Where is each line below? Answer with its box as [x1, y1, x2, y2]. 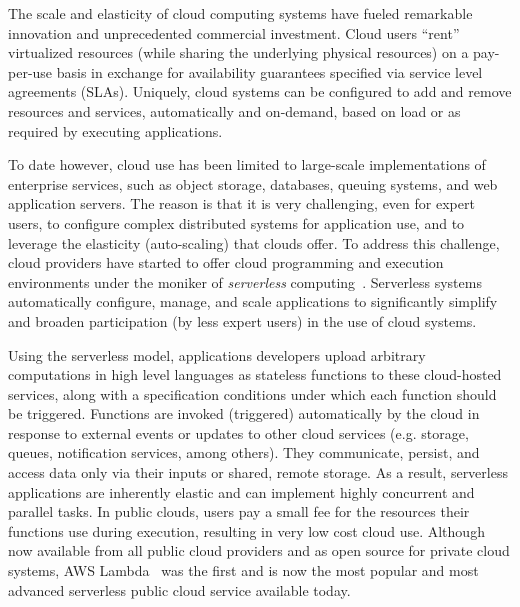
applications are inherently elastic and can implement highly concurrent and [8, 481, 475, 502]
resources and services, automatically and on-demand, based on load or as [8, 100, 461, 121]
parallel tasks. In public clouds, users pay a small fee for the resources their [8, 501, 470, 522]
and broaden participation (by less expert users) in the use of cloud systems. [8, 310, 477, 331]
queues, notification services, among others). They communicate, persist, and [8, 442, 480, 463]
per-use [8, 61, 53, 82]
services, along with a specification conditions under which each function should [8, 383, 497, 404]
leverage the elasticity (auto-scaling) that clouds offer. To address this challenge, [8, 232, 500, 253]
